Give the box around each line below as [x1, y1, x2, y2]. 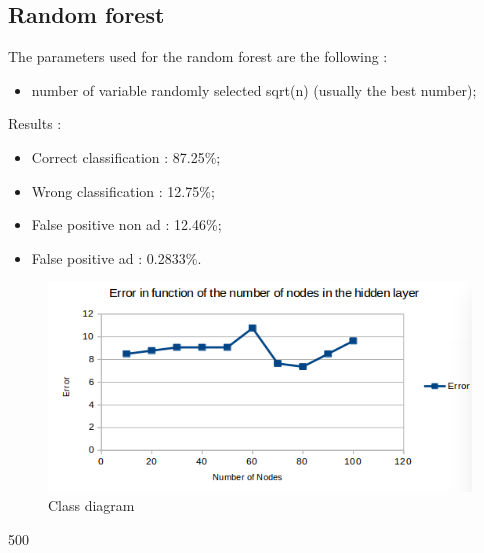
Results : [8, 113, 62, 134]
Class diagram [48, 495, 135, 516]
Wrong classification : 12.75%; [31, 180, 215, 201]
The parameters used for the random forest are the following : [8, 46, 388, 67]
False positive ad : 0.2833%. [31, 247, 202, 268]
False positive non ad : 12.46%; [31, 214, 222, 235]
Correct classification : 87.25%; [31, 146, 221, 167]
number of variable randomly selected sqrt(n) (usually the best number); [31, 79, 477, 100]
